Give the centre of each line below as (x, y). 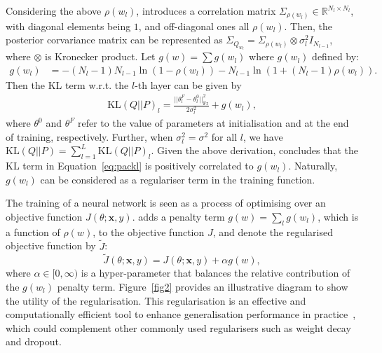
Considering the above (54, 11)
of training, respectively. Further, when (89, 136)
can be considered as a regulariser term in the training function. (178, 179)
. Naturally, (313, 166)
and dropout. (34, 341)
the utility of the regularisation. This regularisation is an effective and (156, 300)
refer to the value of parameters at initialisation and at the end (213, 123)
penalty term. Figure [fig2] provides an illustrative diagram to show (203, 286)
